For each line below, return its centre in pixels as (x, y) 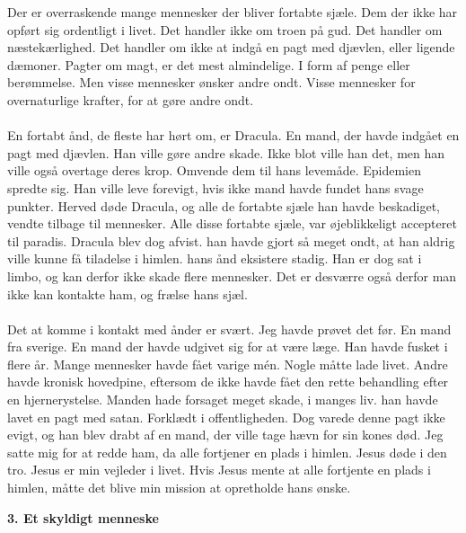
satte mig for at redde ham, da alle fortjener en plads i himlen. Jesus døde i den (227, 452)
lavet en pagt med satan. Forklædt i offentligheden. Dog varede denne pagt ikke (226, 417)
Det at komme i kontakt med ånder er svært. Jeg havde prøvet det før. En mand (229, 329)
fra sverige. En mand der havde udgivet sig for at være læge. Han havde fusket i (228, 346)
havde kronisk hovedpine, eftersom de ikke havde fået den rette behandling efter (228, 382)
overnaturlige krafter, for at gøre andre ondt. (131, 99)
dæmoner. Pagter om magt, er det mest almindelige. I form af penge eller (209, 64)
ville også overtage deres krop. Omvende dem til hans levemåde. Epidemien (214, 170)
